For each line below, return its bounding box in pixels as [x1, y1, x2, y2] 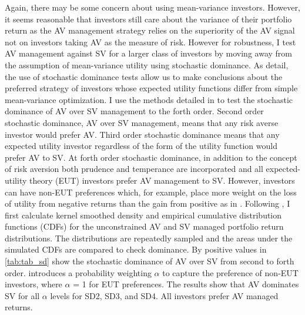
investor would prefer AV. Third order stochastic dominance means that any [5, 128, 280, 140]
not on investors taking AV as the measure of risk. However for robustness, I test [5, 35, 296, 48]
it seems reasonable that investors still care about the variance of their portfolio [5, 12, 292, 25]
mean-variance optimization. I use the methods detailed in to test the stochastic [5, 93, 293, 105]
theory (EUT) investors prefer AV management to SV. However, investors [29, 174, 295, 186]
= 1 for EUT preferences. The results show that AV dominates [73, 278, 299, 290]
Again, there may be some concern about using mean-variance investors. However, [5, 1, 300, 13]
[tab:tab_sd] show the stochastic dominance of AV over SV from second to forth [5, 255, 294, 267]
